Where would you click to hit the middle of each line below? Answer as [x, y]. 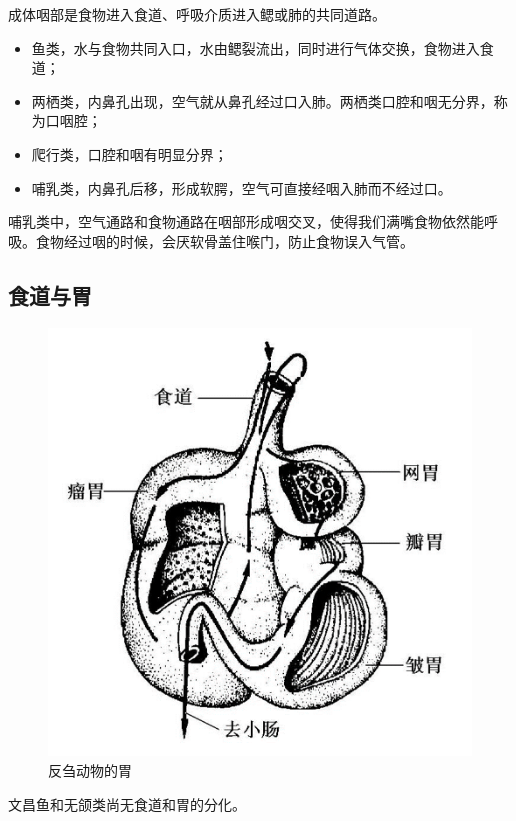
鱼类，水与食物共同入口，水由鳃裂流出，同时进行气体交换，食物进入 [255, 47]
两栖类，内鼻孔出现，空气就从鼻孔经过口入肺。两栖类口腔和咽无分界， [262, 100]
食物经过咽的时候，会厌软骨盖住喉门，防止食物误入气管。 [224, 240]
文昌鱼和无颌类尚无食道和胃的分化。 [127, 803]
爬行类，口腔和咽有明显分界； [129, 153]
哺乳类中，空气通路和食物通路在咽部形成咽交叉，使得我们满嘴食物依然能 [246, 221]
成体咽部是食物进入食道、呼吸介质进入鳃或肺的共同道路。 [197, 14]
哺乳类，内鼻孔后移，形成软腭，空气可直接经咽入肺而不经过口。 [241, 187]
